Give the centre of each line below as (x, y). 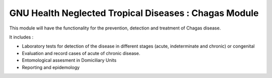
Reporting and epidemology (51, 67)
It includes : (21, 37)
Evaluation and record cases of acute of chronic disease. (81, 53)
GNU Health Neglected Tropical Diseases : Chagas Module (134, 13)
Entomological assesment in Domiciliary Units (69, 60)
